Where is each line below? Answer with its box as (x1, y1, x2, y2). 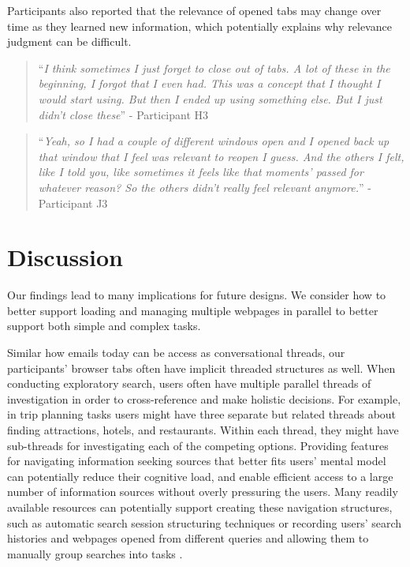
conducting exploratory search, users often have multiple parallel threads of (7, 375, 371, 392)
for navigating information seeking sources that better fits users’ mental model (7, 452, 386, 469)
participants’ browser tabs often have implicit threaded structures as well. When (7, 359, 396, 376)
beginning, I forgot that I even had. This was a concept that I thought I (38, 75, 381, 92)
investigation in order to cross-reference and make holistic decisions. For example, (7, 390, 401, 407)
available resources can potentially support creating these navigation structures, (7, 498, 393, 515)
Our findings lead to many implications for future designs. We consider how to (7, 287, 386, 303)
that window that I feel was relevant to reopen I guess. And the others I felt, (38, 148, 404, 164)
